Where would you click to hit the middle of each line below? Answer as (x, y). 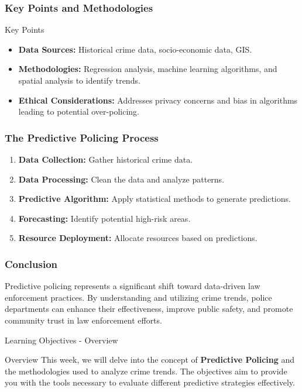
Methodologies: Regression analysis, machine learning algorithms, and (148, 69)
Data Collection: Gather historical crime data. (106, 159)
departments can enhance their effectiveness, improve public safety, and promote (149, 309)
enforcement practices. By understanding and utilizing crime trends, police (138, 297)
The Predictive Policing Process (82, 137)
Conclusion (31, 264)
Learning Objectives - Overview (61, 340)
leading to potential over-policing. (79, 111)
